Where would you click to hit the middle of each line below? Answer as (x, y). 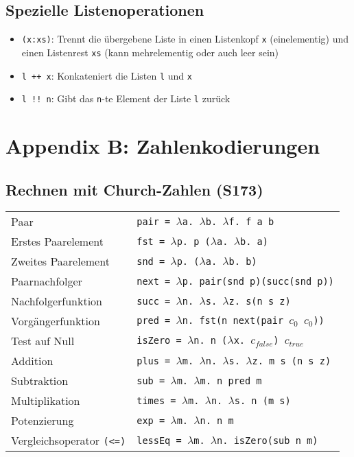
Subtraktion (40, 381)
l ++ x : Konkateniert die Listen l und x (107, 75)
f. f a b (251, 221)
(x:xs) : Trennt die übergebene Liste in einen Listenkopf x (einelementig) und (185, 39)
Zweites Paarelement (60, 261)
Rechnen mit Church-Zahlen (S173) (134, 189)
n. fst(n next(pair (233, 321)
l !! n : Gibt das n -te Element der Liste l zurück (126, 98)
